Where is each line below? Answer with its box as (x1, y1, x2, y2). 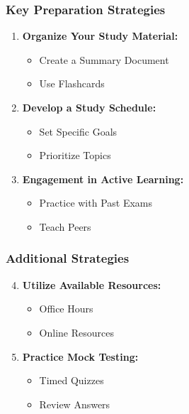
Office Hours (39, 301, 93, 316)
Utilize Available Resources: (22, 277, 161, 292)
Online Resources (39, 325, 114, 339)
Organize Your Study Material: (22, 28, 178, 43)
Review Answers (39, 396, 110, 411)
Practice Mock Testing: (22, 349, 139, 364)
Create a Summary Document (39, 52, 169, 67)
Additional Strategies (6, 249, 130, 267)
